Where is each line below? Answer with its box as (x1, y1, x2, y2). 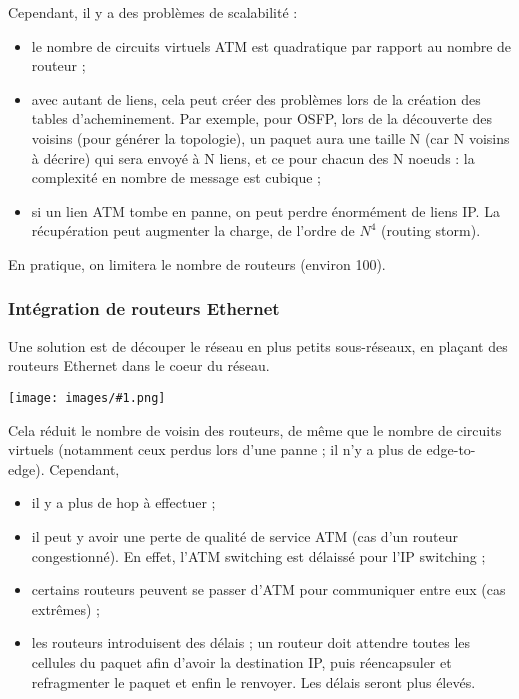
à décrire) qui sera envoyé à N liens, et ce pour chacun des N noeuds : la (31, 147, 475, 168)
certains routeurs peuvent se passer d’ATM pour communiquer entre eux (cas (31, 579, 506, 600)
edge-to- (426, 439, 476, 460)
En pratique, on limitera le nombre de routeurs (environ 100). (8, 253, 386, 274)
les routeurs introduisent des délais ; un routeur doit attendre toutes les (31, 632, 471, 653)
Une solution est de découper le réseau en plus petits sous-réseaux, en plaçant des (8, 335, 508, 356)
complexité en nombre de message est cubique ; (31, 167, 321, 188)
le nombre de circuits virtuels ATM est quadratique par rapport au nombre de (31, 35, 512, 56)
